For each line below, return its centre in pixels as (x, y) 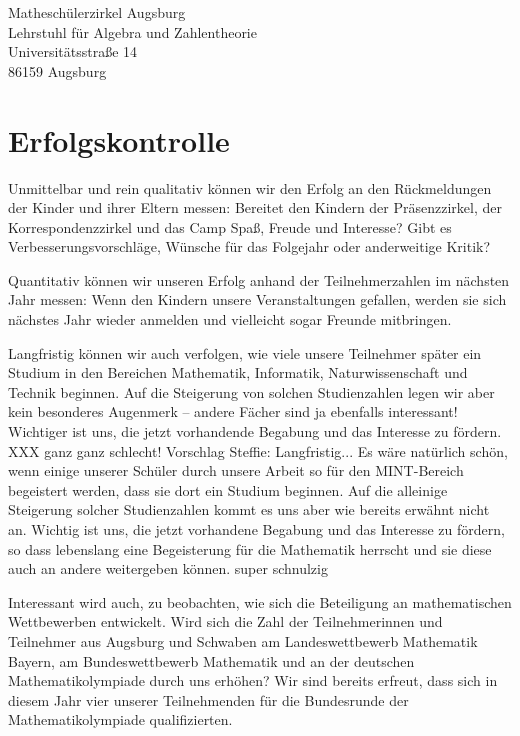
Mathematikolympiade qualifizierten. (120, 719)
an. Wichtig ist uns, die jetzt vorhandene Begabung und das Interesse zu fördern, (256, 529)
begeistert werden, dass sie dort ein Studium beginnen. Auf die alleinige (228, 489)
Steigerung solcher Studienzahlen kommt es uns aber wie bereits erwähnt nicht (249, 509)
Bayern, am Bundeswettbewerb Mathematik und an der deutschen (211, 660)
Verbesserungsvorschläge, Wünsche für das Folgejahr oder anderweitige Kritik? (249, 246)
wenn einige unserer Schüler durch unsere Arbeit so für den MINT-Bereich (236, 470)
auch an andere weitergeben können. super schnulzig (168, 568)
